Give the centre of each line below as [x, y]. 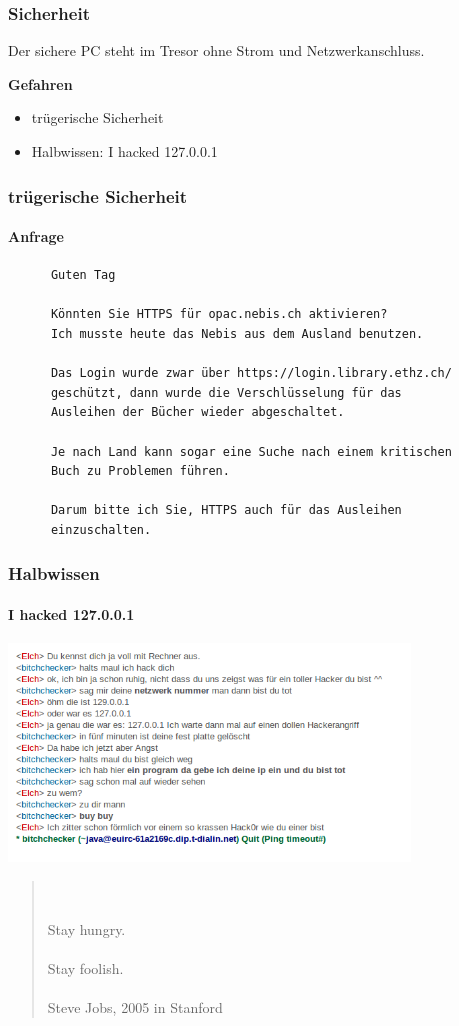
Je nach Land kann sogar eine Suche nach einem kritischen [251, 451]
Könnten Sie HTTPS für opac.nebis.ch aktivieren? [219, 314]
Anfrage [36, 236]
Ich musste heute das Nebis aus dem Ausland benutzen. [237, 334]
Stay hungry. [86, 928]
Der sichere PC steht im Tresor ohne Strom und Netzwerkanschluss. [216, 50]
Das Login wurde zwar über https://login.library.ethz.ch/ [251, 373]
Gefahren [40, 83]
